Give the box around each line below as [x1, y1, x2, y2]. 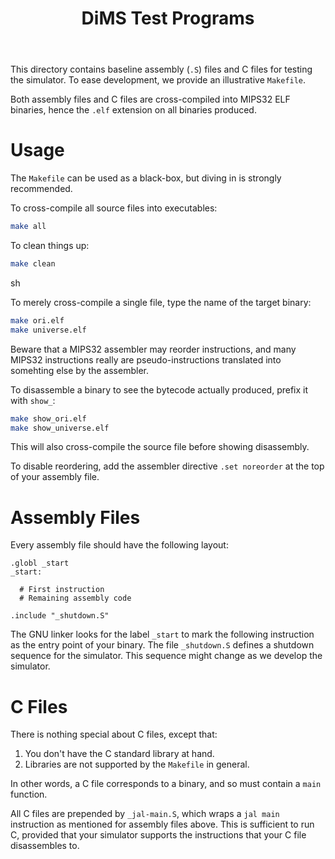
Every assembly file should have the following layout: [10, 539, 229, 551]
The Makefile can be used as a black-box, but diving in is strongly [10, 172, 282, 184]
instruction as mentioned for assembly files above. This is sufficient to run [10, 818, 315, 831]
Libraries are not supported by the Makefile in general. [24, 758, 250, 771]
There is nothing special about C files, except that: [10, 728, 218, 741]
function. [10, 788, 48, 801]
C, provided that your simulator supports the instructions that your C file [10, 829, 307, 841]
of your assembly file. [10, 471, 100, 483]
